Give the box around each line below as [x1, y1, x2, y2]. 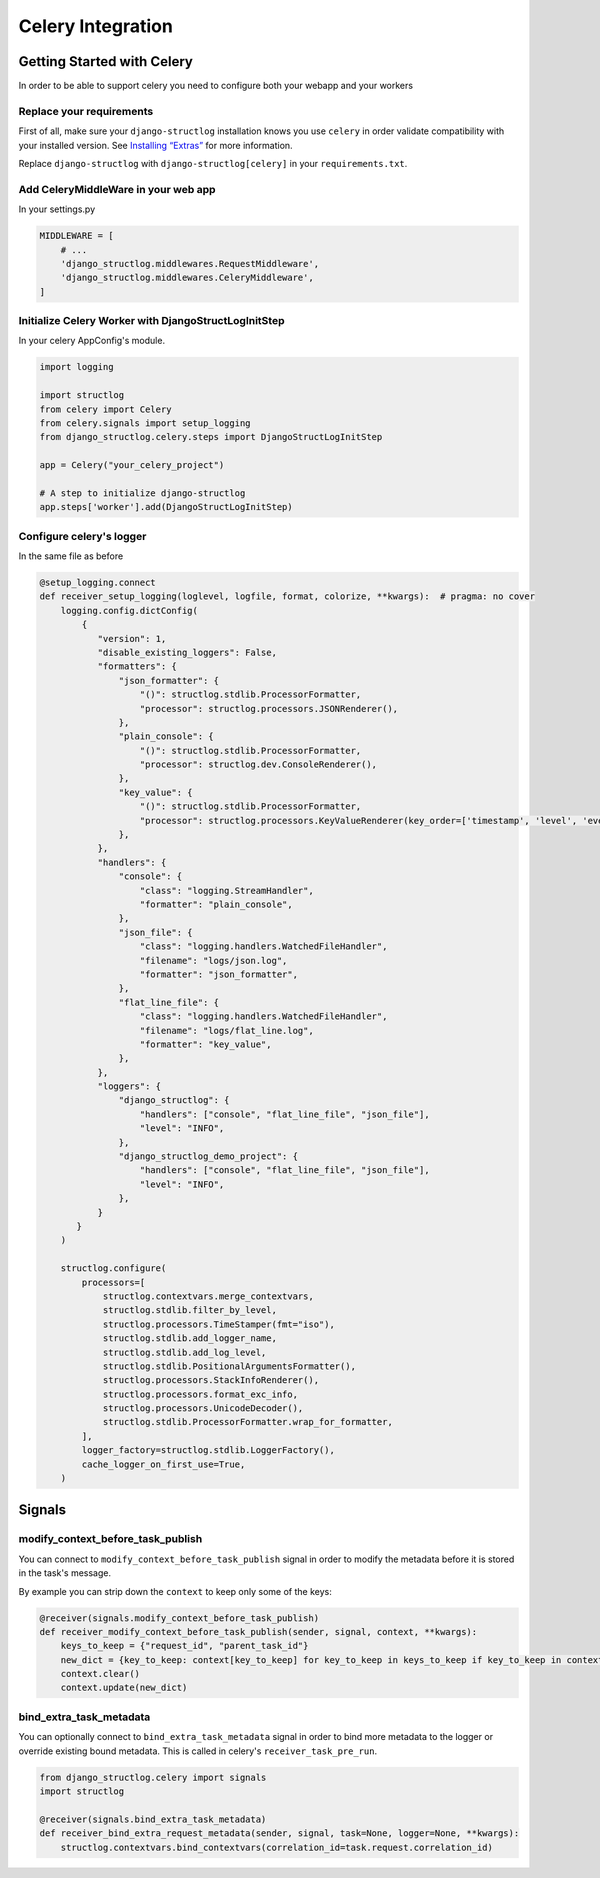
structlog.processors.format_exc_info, [102, 1388, 299, 1400]
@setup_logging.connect [39, 577, 157, 589]
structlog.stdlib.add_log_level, [102, 1346, 267, 1358]
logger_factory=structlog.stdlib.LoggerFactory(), [81, 1445, 335, 1456]
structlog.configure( [60, 1263, 167, 1274]
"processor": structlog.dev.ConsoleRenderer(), [139, 759, 378, 770]
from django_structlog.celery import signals [39, 1771, 267, 1783]
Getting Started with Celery [18, 53, 194, 70]
